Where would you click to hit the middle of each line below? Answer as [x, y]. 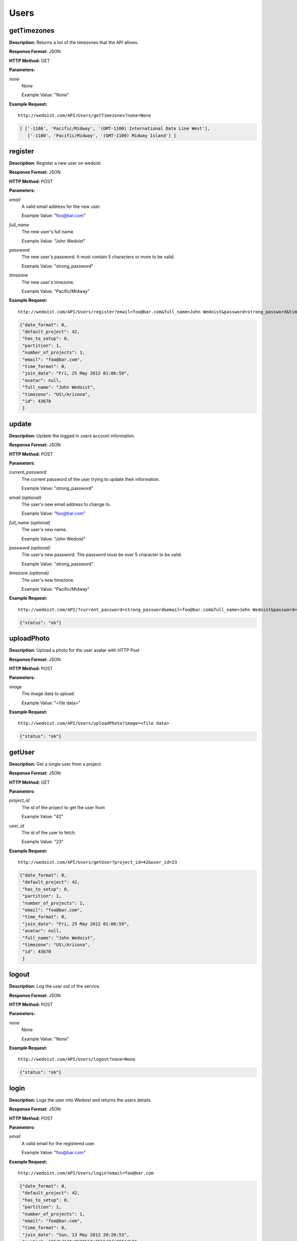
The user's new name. [44, 530]
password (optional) [30, 548]
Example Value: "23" [43, 842]
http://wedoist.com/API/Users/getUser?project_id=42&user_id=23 [98, 862]
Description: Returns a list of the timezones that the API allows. [74, 43]
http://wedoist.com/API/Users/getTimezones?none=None [84, 116]
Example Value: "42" [43, 817]
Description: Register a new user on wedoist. [55, 163]
